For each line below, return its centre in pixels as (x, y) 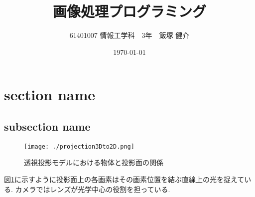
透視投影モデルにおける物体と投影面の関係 (94, 162)
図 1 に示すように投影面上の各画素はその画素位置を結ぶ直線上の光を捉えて (124, 179)
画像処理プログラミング (129, 11)
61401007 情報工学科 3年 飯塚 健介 (129, 35)
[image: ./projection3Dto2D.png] (79, 146)
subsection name (47, 126)
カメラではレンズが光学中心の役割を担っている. (93, 189)
